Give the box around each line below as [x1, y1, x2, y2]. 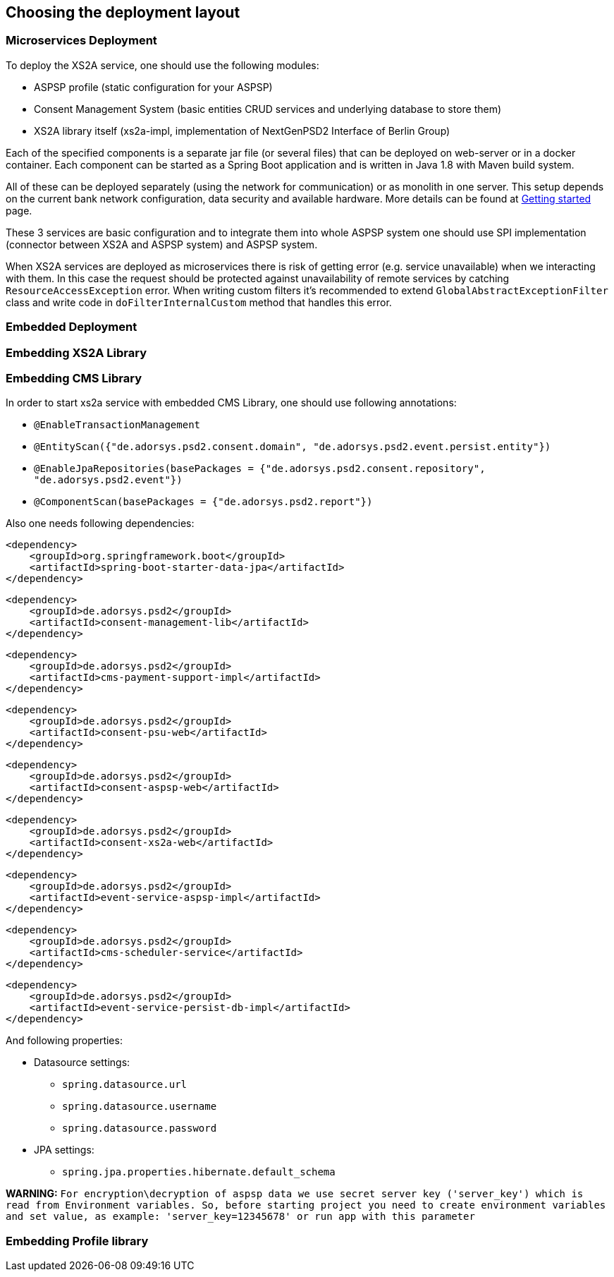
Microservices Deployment [6, 33, 157, 48]
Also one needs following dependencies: [6, 517, 195, 530]
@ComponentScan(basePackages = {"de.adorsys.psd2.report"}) [34, 496, 373, 508]
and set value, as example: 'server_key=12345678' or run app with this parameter [6, 1211, 475, 1223]
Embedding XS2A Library [6, 345, 147, 360]
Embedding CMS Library [6, 370, 142, 385]
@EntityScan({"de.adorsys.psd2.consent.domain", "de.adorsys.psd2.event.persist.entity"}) [34, 441, 551, 453]
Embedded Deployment [6, 320, 137, 334]
